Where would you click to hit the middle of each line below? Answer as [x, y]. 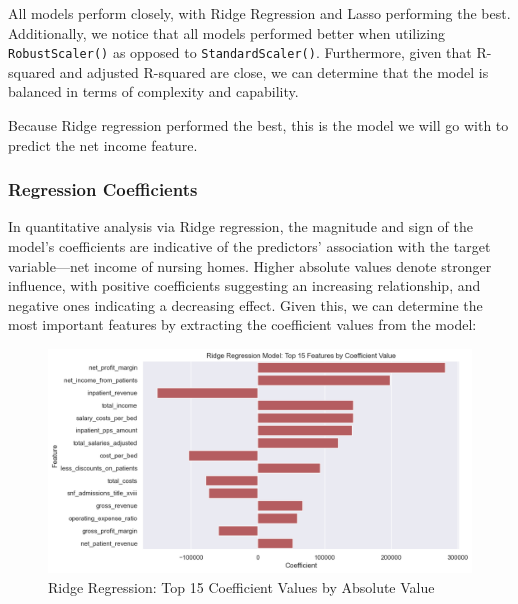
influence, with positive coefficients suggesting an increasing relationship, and [244, 285]
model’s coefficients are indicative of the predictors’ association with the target [249, 246]
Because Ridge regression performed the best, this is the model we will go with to [258, 125]
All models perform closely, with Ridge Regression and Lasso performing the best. [259, 13]
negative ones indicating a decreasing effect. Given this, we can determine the [245, 304]
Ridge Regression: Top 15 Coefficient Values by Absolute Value [241, 587]
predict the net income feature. [103, 144]
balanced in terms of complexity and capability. [153, 91]
